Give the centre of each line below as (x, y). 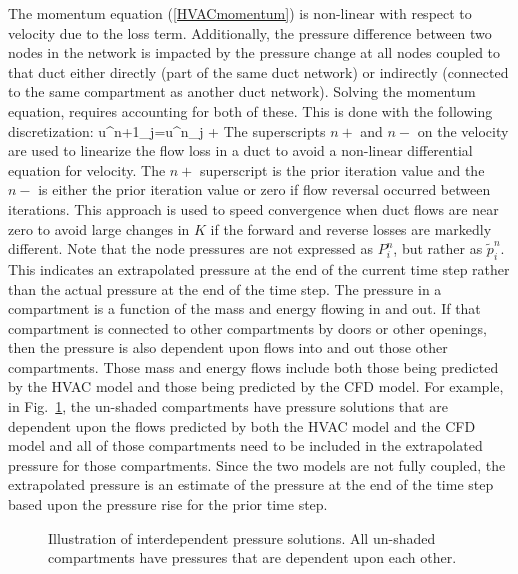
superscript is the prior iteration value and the (342, 169)
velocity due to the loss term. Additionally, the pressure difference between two (250, 32)
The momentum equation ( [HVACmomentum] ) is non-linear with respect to (240, 13)
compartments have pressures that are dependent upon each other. (252, 557)
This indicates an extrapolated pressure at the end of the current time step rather (259, 268)
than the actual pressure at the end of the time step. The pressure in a (225, 288)
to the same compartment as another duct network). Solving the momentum (242, 91)
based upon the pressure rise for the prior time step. (168, 504)
